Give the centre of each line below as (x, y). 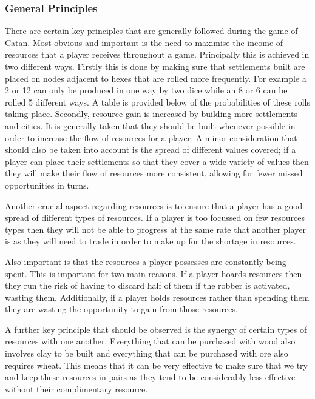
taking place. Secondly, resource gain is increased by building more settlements (151, 114)
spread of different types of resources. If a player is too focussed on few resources (155, 217)
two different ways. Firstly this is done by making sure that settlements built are (155, 66)
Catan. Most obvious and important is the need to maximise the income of (144, 42)
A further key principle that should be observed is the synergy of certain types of (156, 329)
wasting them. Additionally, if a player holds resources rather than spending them (157, 297)
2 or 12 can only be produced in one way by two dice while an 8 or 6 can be (146, 90)
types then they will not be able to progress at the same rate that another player (155, 229)
